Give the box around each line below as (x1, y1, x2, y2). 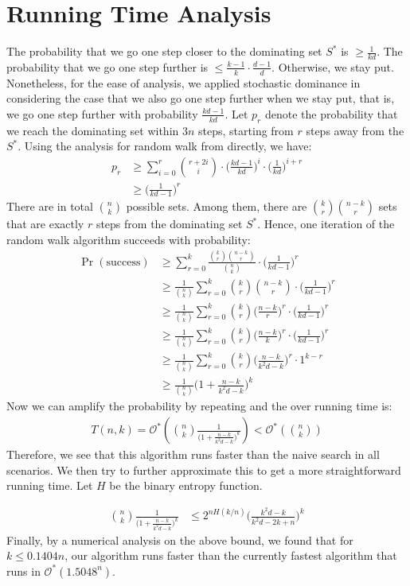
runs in (6, 562, 41, 579)
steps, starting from (198, 122, 294, 138)
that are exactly (6, 215, 84, 232)
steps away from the (306, 122, 404, 138)
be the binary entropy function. (109, 477, 263, 494)
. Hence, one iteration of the (257, 215, 395, 232)
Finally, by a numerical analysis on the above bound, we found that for (6, 531, 353, 548)
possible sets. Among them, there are (126, 198, 307, 215)
